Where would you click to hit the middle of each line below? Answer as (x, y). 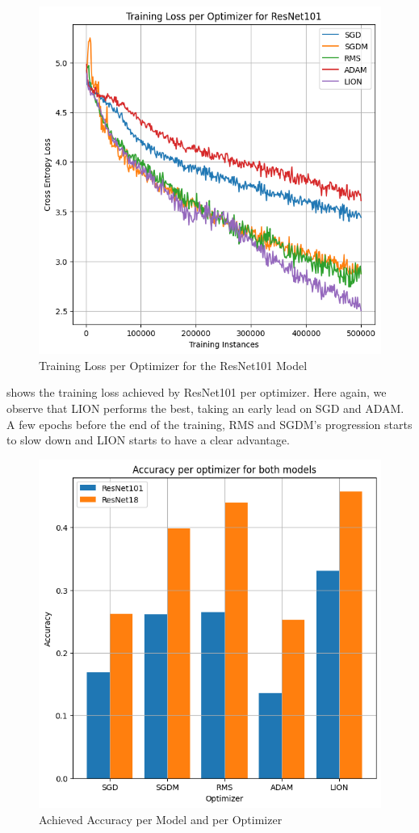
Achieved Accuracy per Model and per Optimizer (161, 819)
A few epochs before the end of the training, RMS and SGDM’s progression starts (209, 424)
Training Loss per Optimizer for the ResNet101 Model (173, 365)
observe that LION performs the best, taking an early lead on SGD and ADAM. (205, 408)
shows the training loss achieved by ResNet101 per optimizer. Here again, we (197, 392)
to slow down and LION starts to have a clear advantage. (148, 440)
